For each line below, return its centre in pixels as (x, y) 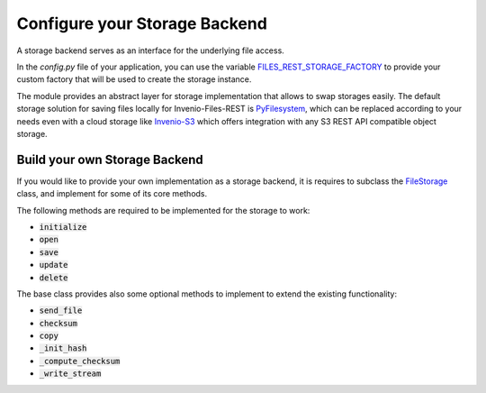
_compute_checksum (80, 361)
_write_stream (70, 374)
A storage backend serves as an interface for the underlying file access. (151, 50)
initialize (63, 227)
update (54, 265)
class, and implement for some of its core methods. (112, 194)
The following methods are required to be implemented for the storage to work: (163, 210)
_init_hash (63, 348)
